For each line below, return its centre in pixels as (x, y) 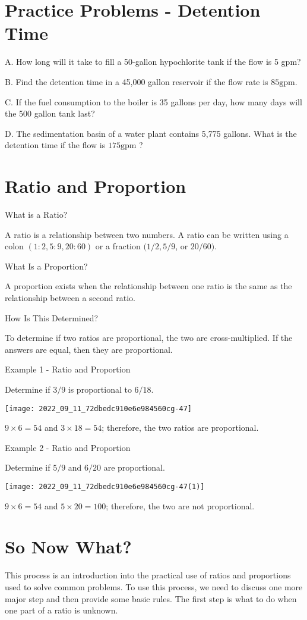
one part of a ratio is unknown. (61, 610)
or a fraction (118, 246)
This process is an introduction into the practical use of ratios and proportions (148, 575)
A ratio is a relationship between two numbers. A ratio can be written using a (147, 234)
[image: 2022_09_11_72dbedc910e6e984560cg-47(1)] (105, 486)
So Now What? (68, 547)
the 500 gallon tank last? (50, 113)
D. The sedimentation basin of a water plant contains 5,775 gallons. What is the (151, 133)
